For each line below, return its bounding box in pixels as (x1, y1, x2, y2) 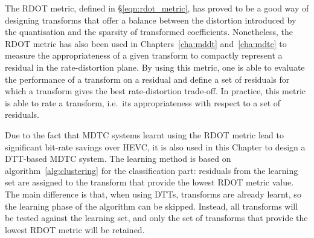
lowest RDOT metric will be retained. (5, 223, 145, 236)
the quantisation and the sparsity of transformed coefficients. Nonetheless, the (5, 25, 293, 38)
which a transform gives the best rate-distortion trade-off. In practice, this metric (5, 85, 306, 97)
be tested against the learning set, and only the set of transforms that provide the (5, 211, 308, 224)
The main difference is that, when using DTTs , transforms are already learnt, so (5, 187, 301, 200)
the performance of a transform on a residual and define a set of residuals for (5, 72, 290, 85)
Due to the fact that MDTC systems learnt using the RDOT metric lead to (5, 128, 284, 141)
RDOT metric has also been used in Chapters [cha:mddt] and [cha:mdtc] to (5, 37, 287, 50)
